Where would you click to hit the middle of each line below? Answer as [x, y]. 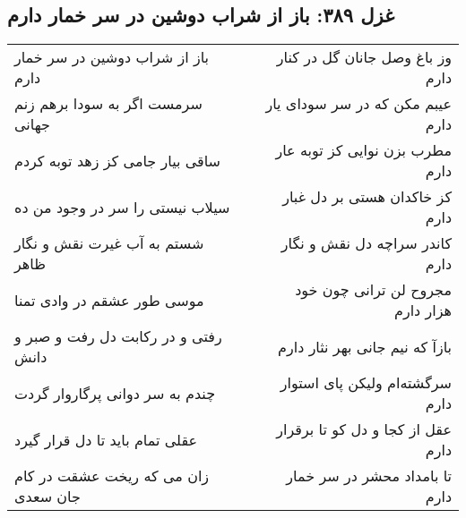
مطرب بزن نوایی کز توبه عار [363, 150]
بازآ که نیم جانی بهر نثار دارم [365, 346]
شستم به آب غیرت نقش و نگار [109, 243]
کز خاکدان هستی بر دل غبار [367, 197]
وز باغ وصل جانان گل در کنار [364, 57]
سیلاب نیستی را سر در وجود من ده [122, 207]
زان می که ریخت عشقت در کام [112, 476]
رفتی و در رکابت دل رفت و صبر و [118, 336]
